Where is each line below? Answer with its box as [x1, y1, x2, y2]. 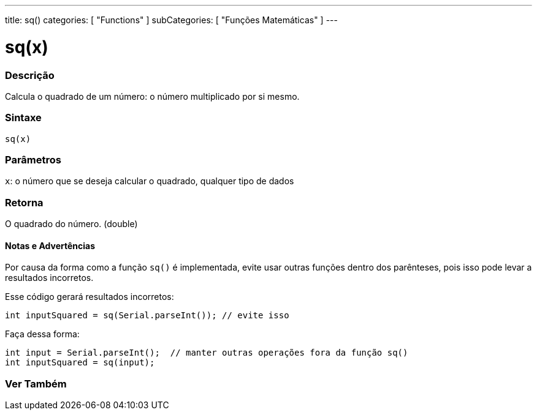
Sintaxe [5, 111, 42, 124]
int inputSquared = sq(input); [5, 357, 155, 368]
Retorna [5, 196, 44, 209]
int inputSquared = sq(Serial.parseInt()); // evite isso [5, 310, 289, 321]
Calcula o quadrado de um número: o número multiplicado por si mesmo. [5, 91, 300, 102]
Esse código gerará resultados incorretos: [5, 291, 174, 302]
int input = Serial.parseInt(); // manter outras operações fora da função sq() [5, 348, 408, 358]
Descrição [5, 69, 55, 81]
